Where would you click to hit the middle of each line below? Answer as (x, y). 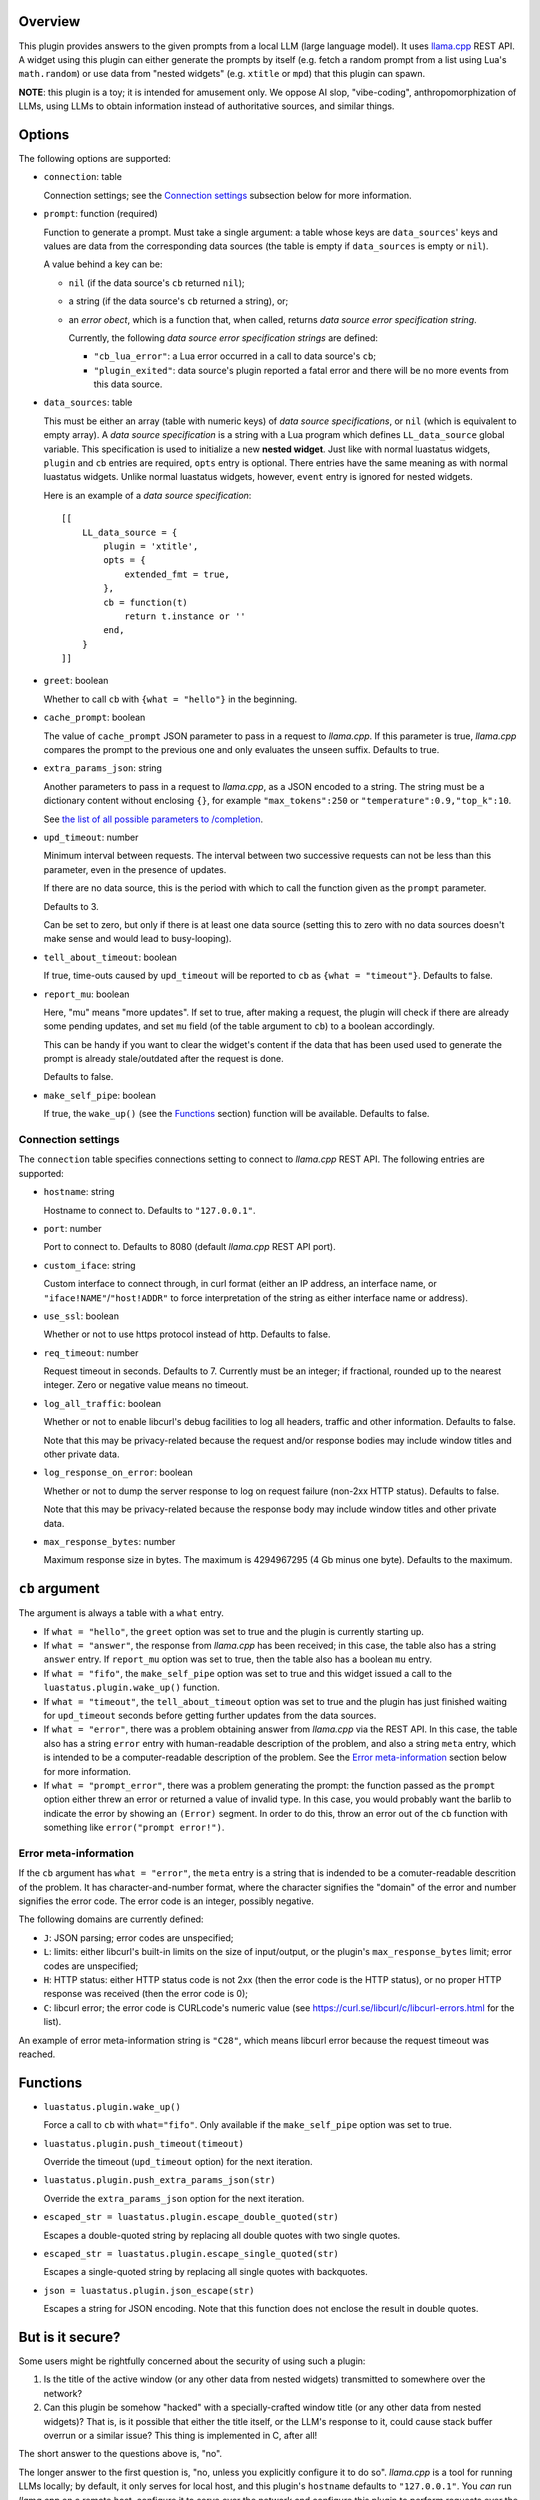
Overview (49, 21)
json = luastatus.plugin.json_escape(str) (149, 2290)
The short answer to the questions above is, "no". (120, 2454)
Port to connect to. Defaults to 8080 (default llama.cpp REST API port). (189, 1247)
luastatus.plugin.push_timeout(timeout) (144, 2143)
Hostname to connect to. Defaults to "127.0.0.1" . (149, 1210)
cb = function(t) (146, 602)
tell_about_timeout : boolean (110, 957)
